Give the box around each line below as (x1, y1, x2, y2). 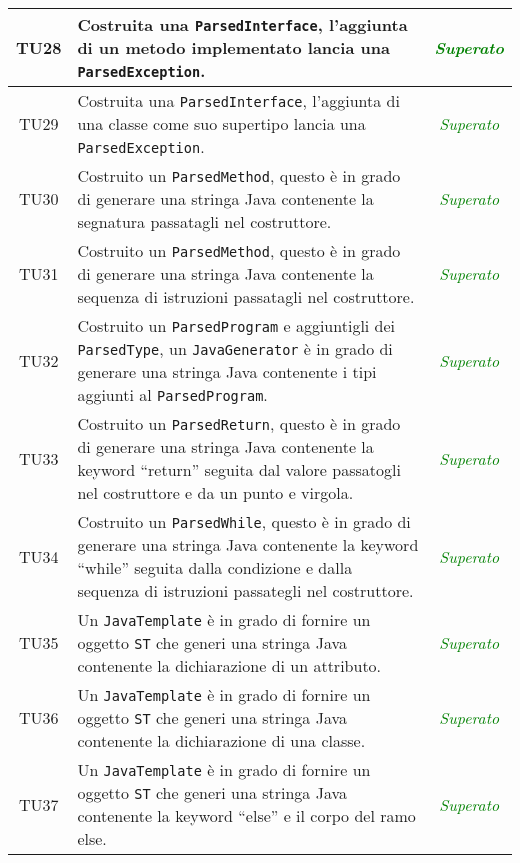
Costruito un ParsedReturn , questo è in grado (77, 412, 401, 435)
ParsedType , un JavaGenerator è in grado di (77, 337, 393, 360)
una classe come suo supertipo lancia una (77, 112, 366, 135)
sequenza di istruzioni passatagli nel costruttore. (77, 285, 415, 308)
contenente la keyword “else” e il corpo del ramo (77, 804, 416, 827)
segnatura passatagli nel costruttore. (77, 210, 332, 233)
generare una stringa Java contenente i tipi (77, 360, 377, 383)
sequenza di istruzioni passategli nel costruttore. (77, 579, 414, 602)
